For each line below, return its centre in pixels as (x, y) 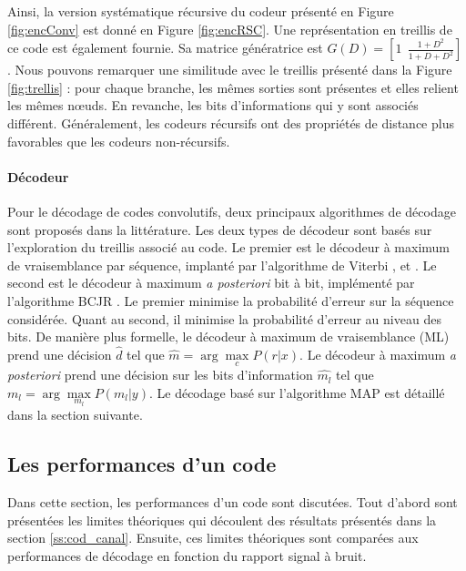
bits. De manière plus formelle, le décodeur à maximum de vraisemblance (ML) (228, 336)
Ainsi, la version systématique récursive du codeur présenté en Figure (201, 11)
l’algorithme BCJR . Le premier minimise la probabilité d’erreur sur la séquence (231, 300)
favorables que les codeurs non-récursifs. (119, 141)
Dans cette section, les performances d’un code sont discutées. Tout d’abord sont (233, 502)
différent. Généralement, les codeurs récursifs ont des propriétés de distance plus (231, 122)
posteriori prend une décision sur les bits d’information (160, 375)
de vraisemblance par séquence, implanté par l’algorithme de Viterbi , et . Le (222, 265)
